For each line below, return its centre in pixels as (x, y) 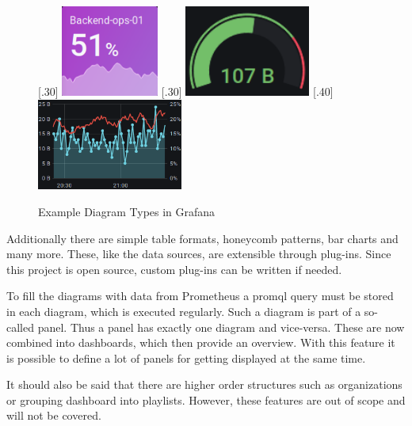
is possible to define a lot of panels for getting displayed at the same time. (186, 358)
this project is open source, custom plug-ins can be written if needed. (174, 269)
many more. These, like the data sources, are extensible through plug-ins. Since (199, 254)
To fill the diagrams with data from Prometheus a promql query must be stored (200, 296)
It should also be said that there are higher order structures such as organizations (204, 384)
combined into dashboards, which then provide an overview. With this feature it (201, 342)
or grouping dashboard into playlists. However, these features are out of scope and (206, 399)
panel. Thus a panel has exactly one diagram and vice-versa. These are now (221, 327)
